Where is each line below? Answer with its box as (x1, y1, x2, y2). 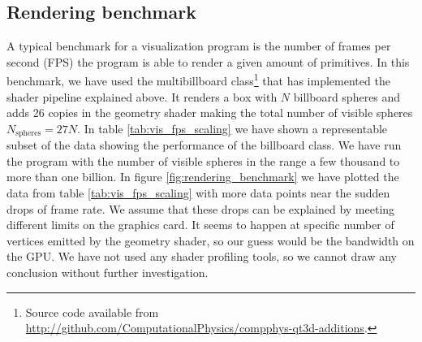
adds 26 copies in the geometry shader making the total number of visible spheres (6, 104, 413, 121)
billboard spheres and (293, 88, 401, 105)
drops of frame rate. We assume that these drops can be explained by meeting (6, 200, 395, 217)
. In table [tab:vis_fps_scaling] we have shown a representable (77, 119, 388, 136)
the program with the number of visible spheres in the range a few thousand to (6, 152, 400, 169)
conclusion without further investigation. (6, 264, 209, 281)
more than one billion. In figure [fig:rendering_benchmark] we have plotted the (6, 168, 399, 185)
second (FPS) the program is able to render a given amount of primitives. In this (6, 53, 410, 70)
